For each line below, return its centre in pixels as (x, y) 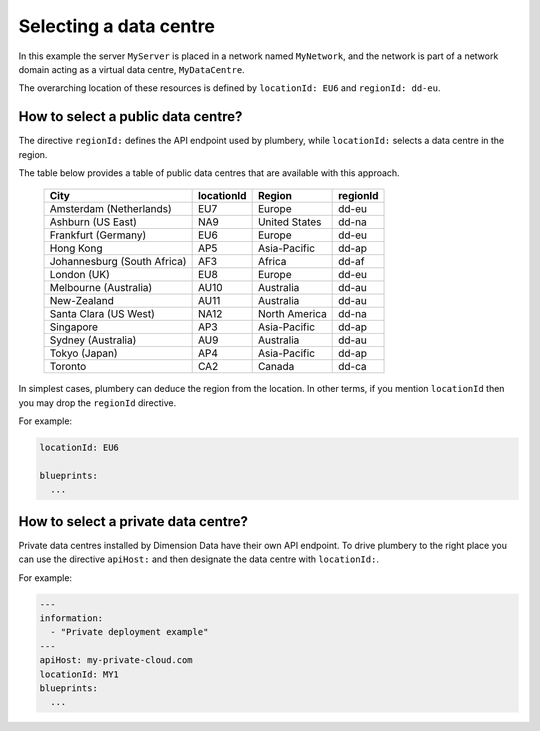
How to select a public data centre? (130, 116)
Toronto (68, 367)
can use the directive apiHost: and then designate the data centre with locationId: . (199, 559)
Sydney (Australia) (93, 340)
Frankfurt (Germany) (98, 235)
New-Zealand (81, 301)
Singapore (74, 327)
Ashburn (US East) (93, 222)
